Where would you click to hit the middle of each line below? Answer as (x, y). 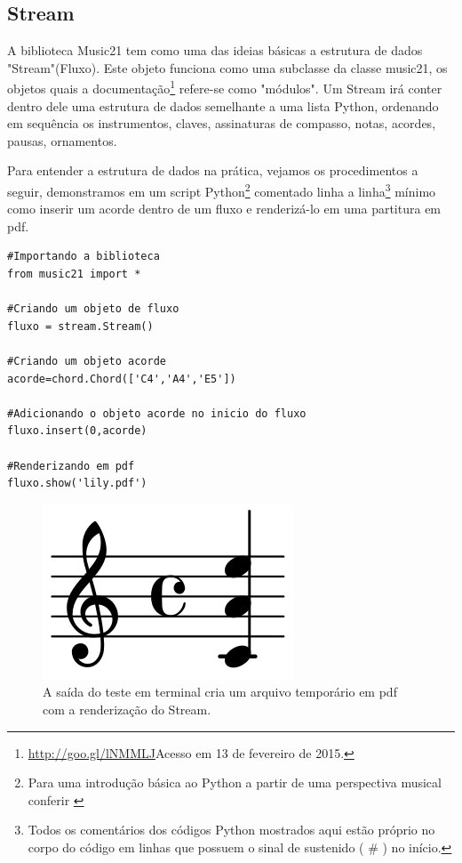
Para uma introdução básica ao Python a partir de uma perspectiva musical (235, 782)
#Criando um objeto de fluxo (93, 309)
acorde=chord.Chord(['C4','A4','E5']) (122, 379)
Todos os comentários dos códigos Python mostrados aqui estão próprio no (231, 830)
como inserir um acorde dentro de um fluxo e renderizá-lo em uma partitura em (224, 209)
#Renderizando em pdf (71, 466)
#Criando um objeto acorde (87, 362)
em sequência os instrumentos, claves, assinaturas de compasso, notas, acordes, (222, 123)
